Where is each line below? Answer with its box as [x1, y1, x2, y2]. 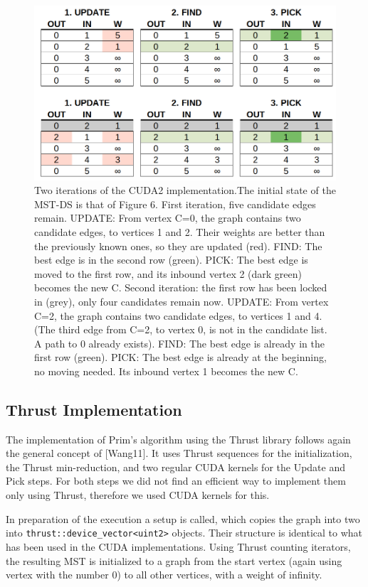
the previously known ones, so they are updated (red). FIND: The [34, 238, 322, 253]
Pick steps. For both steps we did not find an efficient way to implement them [6, 473, 346, 488]
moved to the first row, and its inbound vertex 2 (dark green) [34, 266, 303, 281]
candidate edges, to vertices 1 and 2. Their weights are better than [34, 224, 325, 239]
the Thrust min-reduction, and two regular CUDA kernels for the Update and [6, 459, 345, 474]
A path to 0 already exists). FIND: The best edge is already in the [34, 335, 325, 350]
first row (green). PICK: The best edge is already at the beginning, [34, 350, 327, 365]
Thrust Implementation [6, 398, 182, 420]
